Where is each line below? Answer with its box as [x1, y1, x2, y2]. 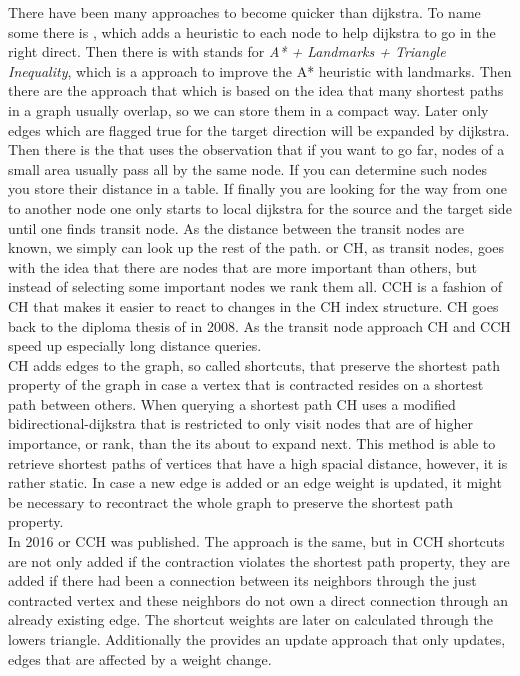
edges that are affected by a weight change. [8, 648, 272, 669]
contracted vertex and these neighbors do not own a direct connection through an [8, 589, 509, 610]
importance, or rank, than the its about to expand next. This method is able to [8, 433, 496, 454]
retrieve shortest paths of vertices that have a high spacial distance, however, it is [8, 452, 508, 473]
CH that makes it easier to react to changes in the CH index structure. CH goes [8, 295, 499, 316]
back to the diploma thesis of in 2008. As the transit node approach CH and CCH [8, 315, 511, 336]
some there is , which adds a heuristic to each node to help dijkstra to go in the [8, 21, 496, 42]
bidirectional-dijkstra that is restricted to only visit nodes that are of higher [8, 413, 473, 434]
